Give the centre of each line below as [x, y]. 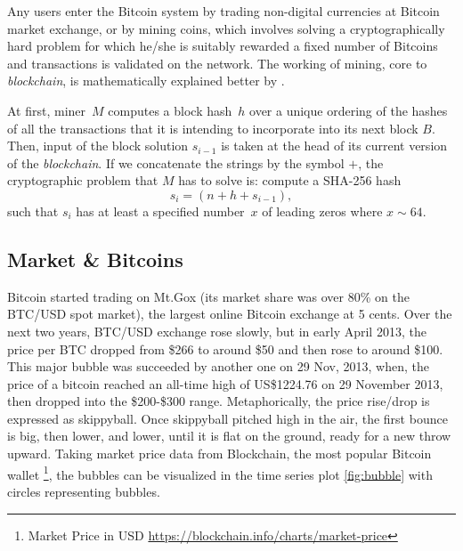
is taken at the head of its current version [334, 146]
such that [33, 211]
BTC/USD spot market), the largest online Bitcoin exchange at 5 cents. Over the [230, 314]
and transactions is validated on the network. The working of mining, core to [217, 63]
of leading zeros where [322, 211]
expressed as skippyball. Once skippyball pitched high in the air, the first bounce [227, 418]
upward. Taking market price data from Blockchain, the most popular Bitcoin [219, 454]
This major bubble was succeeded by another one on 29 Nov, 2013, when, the [218, 366]
